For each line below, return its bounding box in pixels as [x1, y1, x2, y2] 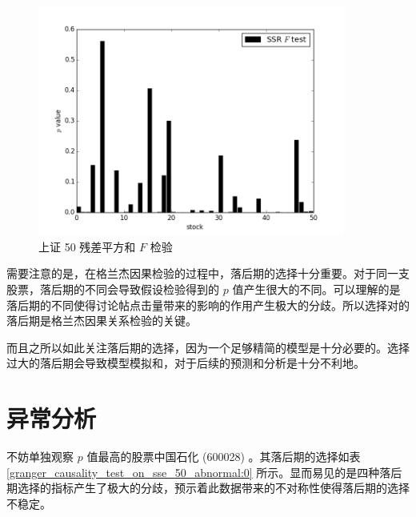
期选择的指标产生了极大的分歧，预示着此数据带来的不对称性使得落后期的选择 [6, 479, 410, 496]
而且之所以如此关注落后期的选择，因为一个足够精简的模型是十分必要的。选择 [6, 339, 410, 355]
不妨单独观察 [6, 448, 74, 465]
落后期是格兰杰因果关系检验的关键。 [6, 312, 197, 329]
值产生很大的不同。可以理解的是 [232, 280, 401, 297]
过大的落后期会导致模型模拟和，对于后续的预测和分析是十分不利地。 [6, 355, 365, 371]
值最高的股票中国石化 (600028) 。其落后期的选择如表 [86, 448, 361, 465]
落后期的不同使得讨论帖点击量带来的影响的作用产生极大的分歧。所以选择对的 [6, 296, 410, 313]
